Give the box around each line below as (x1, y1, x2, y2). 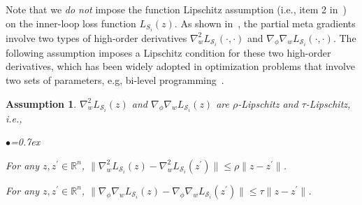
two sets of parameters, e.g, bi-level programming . (6, 72, 224, 87)
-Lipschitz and (238, 96, 298, 111)
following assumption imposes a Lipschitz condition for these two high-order (6, 45, 331, 59)
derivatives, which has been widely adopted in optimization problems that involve (6, 59, 356, 73)
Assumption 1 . (6, 96, 77, 111)
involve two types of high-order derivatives (6, 30, 187, 45)
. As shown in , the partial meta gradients (174, 15, 356, 30)
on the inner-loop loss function (6, 15, 136, 30)
